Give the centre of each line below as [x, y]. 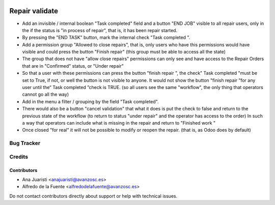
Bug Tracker [25, 143]
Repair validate [34, 11]
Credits [19, 157]
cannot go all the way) [45, 95]
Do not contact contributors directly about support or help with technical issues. [93, 196]
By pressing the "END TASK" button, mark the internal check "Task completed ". [106, 38]
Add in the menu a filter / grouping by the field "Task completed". [90, 101]
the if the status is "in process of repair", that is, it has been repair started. [100, 30]
